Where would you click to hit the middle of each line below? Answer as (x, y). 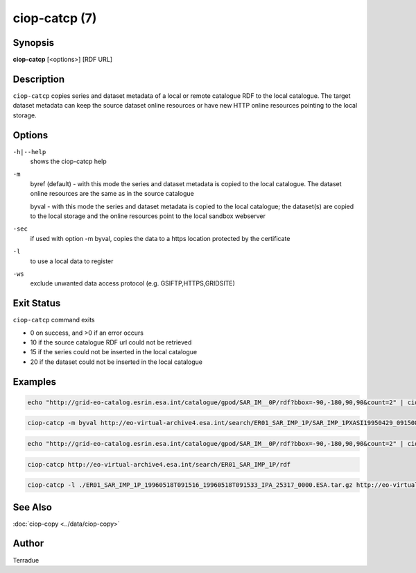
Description (39, 79)
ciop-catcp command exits (54, 320)
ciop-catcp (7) (55, 18)
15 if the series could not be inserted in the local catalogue (114, 352)
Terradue (26, 560)
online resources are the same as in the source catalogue (112, 194)
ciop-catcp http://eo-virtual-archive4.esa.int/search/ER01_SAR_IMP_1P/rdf (159, 464)
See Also (32, 507)
